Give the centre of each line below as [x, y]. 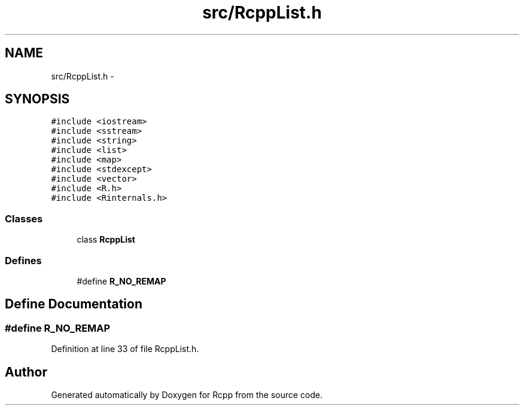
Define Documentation [74, 304]
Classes [24, 218]
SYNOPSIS [37, 99]
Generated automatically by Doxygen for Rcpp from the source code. [187, 395]
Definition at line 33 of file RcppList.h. [125, 349]
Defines [23, 260]
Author [26, 372]
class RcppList [106, 240]
